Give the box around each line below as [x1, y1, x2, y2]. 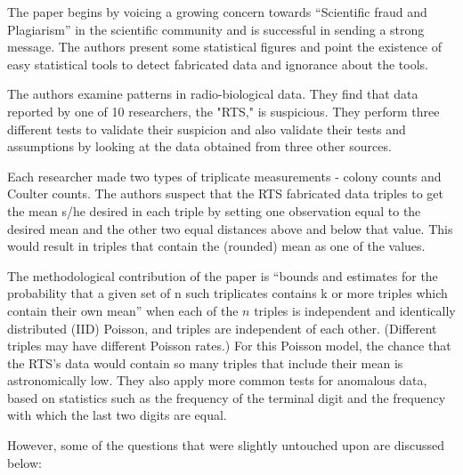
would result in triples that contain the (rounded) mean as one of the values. [7, 237, 426, 255]
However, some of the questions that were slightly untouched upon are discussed [7, 436, 445, 455]
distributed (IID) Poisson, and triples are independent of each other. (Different [7, 318, 437, 337]
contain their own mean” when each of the [7, 301, 239, 319]
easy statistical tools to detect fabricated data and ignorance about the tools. [7, 54, 428, 73]
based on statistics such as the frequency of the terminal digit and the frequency [7, 388, 446, 407]
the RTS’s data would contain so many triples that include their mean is [7, 353, 403, 372]
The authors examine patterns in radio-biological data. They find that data [7, 85, 418, 103]
